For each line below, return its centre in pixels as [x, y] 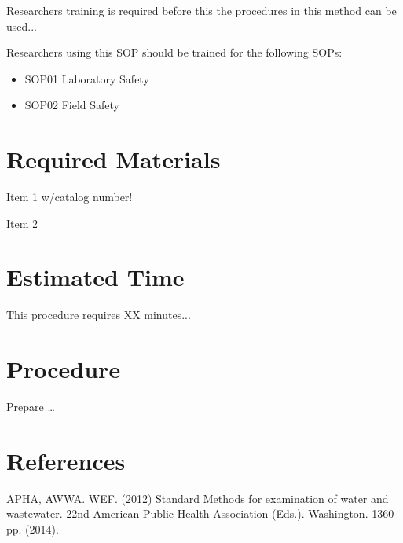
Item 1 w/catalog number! [70, 197]
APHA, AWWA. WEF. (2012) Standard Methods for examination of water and [198, 498]
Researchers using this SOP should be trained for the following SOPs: [174, 52]
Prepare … [31, 407]
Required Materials [114, 159]
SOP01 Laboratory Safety [87, 78]
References [66, 460]
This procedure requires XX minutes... [99, 315]
